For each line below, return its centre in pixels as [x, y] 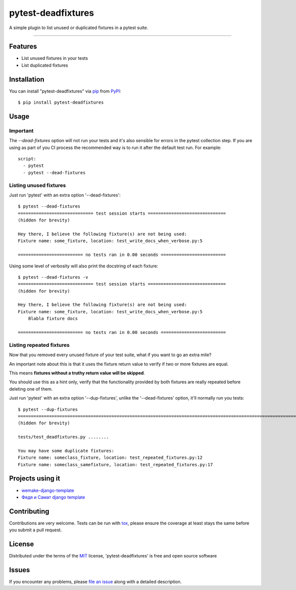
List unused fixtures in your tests [55, 58]
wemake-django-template [48, 490]
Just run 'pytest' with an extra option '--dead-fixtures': [65, 195]
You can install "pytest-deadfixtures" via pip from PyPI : [65, 91]
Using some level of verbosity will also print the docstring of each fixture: [84, 266]
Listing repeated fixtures [39, 345]
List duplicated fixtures [45, 65]
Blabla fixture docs [53, 319]
